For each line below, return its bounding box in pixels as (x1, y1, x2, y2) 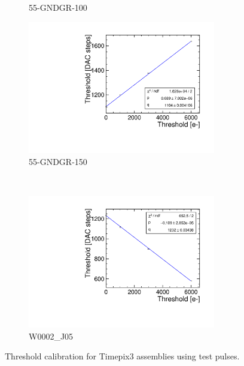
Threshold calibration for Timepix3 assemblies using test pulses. (5, 350, 240, 362)
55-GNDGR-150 (29, 155, 87, 167)
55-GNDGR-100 (29, 1, 87, 13)
